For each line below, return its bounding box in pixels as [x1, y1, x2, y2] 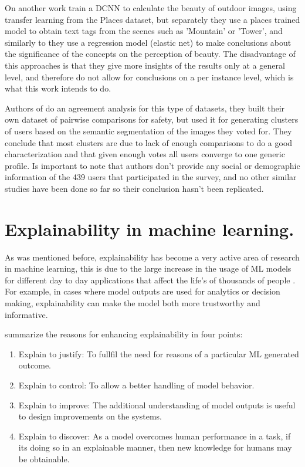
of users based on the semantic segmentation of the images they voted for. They [5, 124, 292, 137]
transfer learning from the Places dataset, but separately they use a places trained [5, 13, 300, 25]
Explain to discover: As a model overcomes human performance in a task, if [18, 429, 291, 442]
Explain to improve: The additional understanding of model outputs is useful [18, 398, 296, 411]
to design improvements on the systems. [18, 410, 162, 422]
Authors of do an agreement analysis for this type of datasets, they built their [5, 101, 285, 114]
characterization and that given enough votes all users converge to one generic [5, 148, 285, 160]
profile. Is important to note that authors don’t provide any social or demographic [5, 159, 300, 171]
